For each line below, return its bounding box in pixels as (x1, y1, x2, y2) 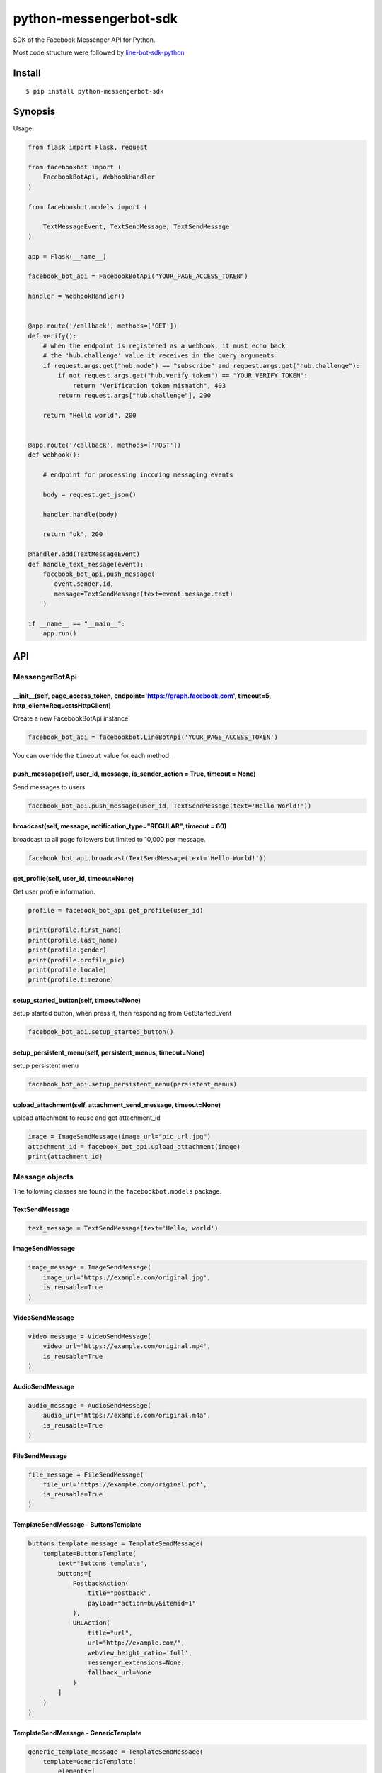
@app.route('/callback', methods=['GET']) (28, 322, 178, 330)
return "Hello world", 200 (42, 411, 137, 419)
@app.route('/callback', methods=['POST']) (28, 440, 182, 449)
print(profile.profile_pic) (28, 956, 125, 964)
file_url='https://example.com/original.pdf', (42, 1480, 208, 1489)
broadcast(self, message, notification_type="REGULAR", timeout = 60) (13, 822, 227, 830)
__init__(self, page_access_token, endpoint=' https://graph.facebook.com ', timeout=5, (13, 691, 272, 700)
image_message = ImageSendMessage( (28, 1263, 151, 1272)
